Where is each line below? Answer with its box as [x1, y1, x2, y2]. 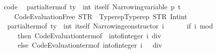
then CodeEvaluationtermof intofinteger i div [17, 30, 161, 40]
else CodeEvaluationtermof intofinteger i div [17, 40, 162, 50]
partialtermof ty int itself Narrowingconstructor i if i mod [7, 21, 213, 31]
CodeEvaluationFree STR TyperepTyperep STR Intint [14, 11, 187, 21]
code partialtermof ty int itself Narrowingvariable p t [3, 1, 181, 11]
